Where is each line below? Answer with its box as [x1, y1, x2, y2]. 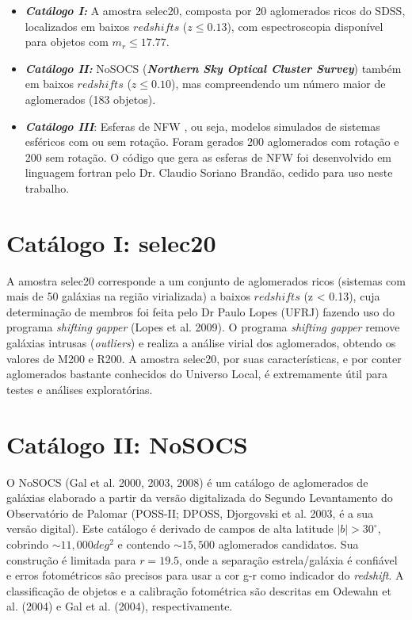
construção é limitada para [6, 551, 136, 568]
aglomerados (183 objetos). [25, 90, 156, 107]
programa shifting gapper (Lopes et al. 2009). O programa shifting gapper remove [6, 319, 400, 335]
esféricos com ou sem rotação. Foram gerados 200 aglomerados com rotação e [25, 133, 399, 150]
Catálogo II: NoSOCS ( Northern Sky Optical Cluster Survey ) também [25, 59, 402, 76]
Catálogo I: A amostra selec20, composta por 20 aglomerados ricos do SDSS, [25, 2, 406, 18]
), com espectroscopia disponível [227, 17, 383, 34]
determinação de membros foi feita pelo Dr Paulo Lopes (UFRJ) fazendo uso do [6, 303, 395, 320]
